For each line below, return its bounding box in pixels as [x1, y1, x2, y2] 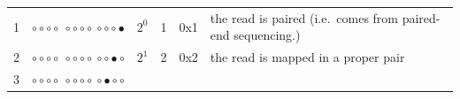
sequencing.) [234, 26, 301, 44]
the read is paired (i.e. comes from [210, 8, 399, 27]
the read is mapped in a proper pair [210, 48, 405, 66]
